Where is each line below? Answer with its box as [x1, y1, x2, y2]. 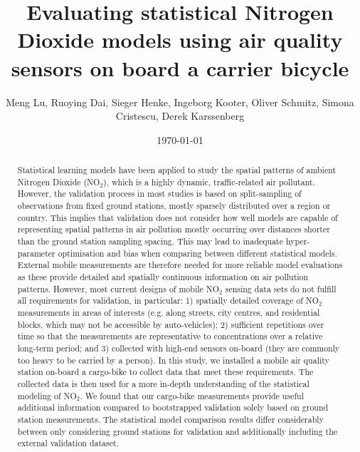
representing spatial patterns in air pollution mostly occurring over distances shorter [17, 223, 330, 235]
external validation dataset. [17, 437, 119, 449]
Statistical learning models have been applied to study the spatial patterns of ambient [17, 164, 337, 176]
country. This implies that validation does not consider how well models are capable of [17, 211, 338, 223]
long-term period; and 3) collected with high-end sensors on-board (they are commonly [17, 341, 340, 354]
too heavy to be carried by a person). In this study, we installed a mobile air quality [17, 354, 329, 366]
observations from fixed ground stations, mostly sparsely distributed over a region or [17, 200, 331, 212]
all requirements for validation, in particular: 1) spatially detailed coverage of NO [17, 294, 319, 307]
